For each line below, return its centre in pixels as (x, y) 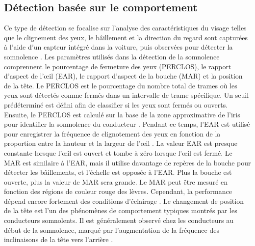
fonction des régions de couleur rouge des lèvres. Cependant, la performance (118, 191)
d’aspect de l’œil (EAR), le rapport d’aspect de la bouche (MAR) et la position (123, 76)
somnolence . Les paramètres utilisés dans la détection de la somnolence (112, 56)
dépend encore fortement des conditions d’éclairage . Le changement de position (124, 201)
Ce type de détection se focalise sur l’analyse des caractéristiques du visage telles (125, 28)
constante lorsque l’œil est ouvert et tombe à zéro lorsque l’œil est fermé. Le (118, 152)
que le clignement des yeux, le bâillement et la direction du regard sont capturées (126, 37)
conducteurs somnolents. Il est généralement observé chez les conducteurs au (119, 220)
